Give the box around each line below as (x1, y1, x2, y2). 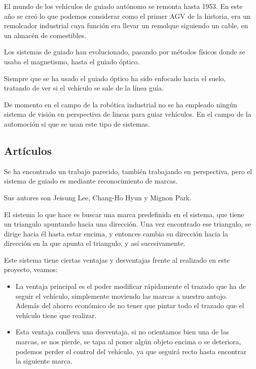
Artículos (4, 142, 52, 158)
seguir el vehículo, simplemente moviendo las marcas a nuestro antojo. (15, 290, 228, 301)
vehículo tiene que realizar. (15, 310, 97, 320)
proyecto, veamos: (4, 264, 58, 275)
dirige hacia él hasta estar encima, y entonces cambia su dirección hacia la (4, 228, 228, 238)
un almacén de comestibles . (4, 30, 86, 40)
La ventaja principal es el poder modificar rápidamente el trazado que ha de (15, 281, 246, 291)
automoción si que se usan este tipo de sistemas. (4, 118, 150, 129)
